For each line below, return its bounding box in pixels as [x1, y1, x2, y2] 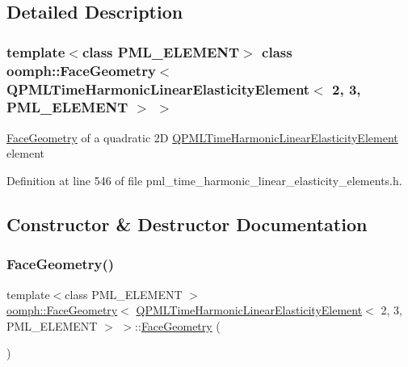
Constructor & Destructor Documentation [6, 211, 368, 236]
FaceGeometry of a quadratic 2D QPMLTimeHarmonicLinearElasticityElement [6, 129, 398, 146]
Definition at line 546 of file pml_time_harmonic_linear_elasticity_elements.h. [6, 171, 402, 188]
